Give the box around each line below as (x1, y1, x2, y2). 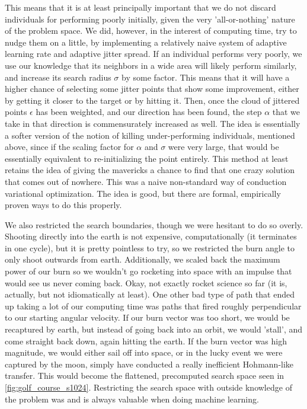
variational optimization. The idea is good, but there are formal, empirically (5, 187, 281, 199)
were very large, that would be (168, 140, 279, 153)
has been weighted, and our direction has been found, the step (36, 106, 262, 118)
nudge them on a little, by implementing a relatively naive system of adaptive (5, 36, 287, 48)
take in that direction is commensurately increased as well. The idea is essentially (5, 117, 300, 129)
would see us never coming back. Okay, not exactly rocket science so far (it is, (5, 276, 287, 289)
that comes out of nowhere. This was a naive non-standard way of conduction (5, 175, 287, 187)
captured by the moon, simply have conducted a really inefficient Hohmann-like (5, 357, 294, 370)
